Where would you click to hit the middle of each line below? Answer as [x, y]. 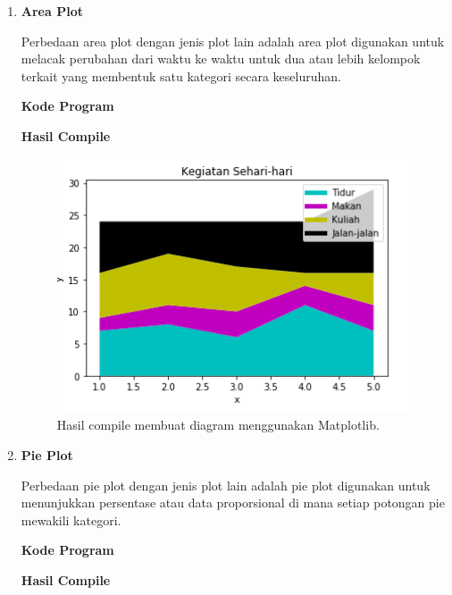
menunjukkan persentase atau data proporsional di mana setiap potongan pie [233, 503]
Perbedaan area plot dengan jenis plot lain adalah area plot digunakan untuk [233, 41]
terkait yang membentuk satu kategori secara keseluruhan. [181, 75]
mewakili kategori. [71, 520]
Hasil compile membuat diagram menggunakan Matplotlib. [218, 425]
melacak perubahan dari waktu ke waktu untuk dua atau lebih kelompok [221, 59]
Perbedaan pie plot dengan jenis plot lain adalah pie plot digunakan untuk [226, 485]
